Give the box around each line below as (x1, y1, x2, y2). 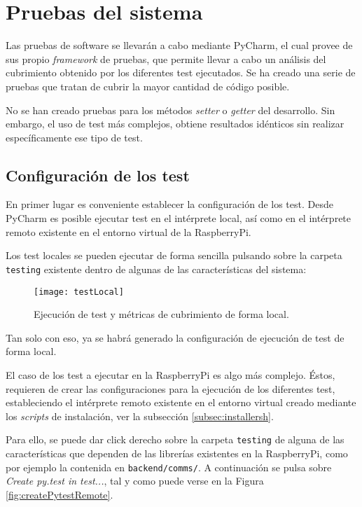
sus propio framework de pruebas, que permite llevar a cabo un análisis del (6, 51, 326, 66)
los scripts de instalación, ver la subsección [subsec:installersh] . (6, 408, 274, 423)
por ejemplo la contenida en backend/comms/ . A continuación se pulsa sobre (6, 459, 332, 474)
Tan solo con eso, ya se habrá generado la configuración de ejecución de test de (6, 330, 344, 345)
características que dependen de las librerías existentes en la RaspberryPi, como (6, 445, 348, 460)
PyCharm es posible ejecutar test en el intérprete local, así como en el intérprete (6, 211, 351, 225)
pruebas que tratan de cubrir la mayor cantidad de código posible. (6, 78, 290, 93)
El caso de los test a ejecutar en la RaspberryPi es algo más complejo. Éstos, (6, 367, 335, 382)
